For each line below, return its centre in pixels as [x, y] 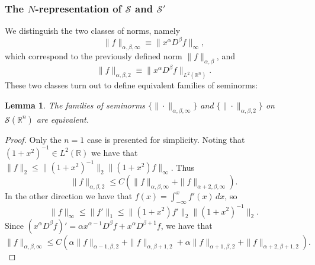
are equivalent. [63, 119]
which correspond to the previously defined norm [94, 56]
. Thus [183, 167]
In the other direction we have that [69, 196]
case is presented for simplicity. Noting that [166, 139]
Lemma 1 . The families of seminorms [75, 105]
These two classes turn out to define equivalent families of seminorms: [131, 85]
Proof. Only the [33, 139]
